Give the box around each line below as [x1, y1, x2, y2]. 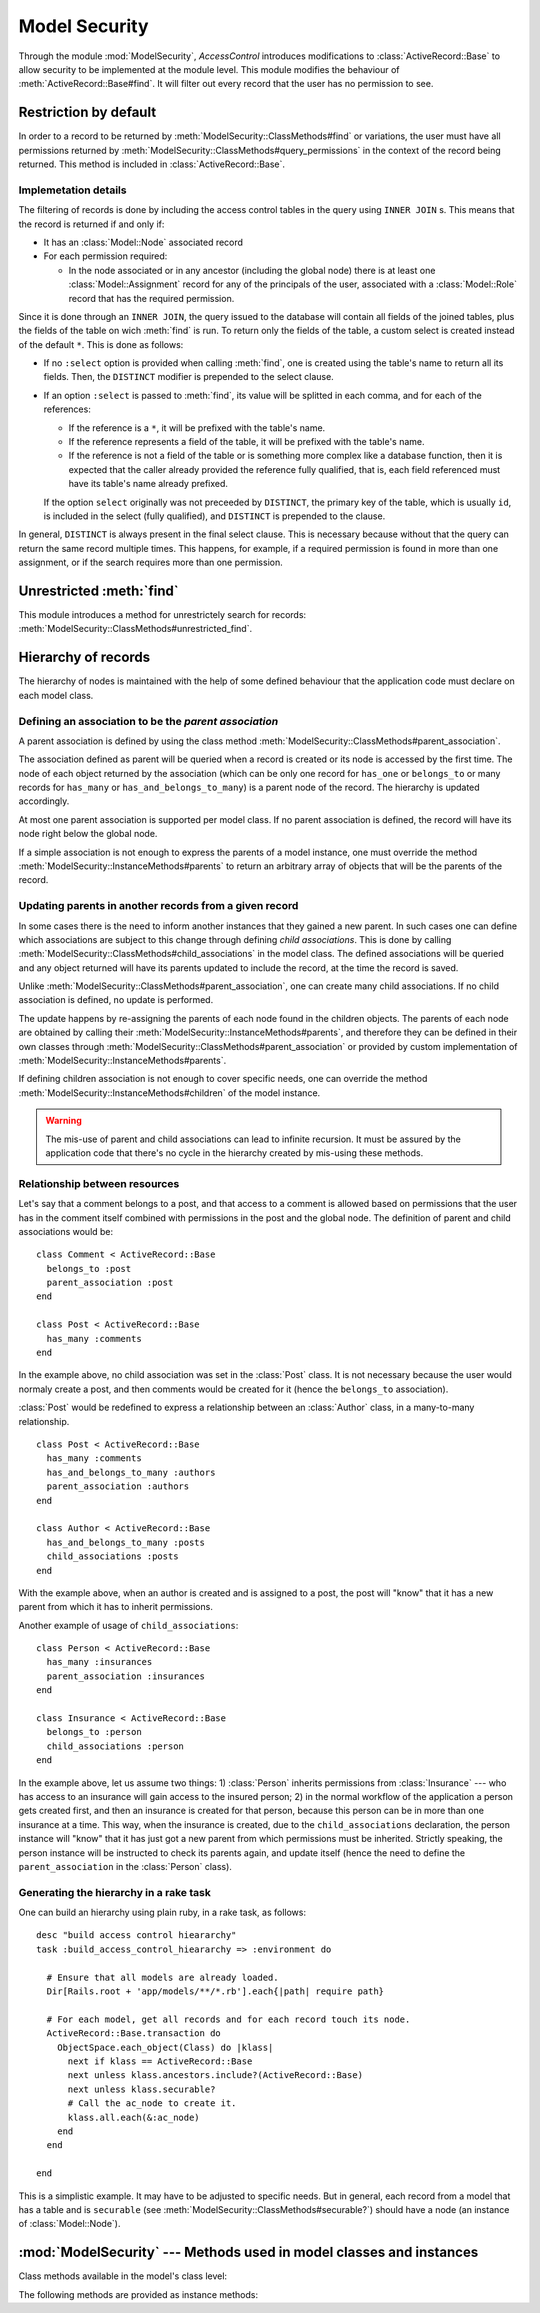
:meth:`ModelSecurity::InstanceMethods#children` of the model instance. [18, 1086, 321, 1099]
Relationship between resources [18, 1176, 180, 1190]
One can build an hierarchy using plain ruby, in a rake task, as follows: [18, 1906, 307, 1919]
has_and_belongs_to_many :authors [46, 1466, 216, 1478]
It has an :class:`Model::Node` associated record [43, 236, 244, 248]
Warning [45, 1115, 82, 1127]
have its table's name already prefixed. [68, 478, 229, 490]
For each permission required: [43, 250, 168, 262]
